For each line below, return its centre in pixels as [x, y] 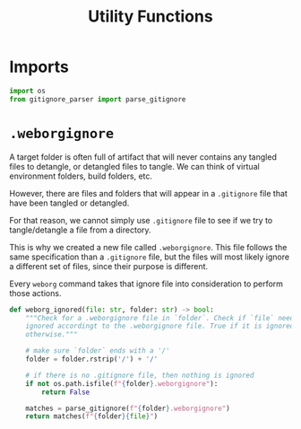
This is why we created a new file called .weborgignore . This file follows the [148, 247]
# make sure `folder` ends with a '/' [98, 351]
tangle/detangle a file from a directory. [80, 230]
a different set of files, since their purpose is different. [109, 266]
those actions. [35, 293]
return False [66, 392]
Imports [39, 67]
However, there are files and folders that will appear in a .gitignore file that [149, 193]
